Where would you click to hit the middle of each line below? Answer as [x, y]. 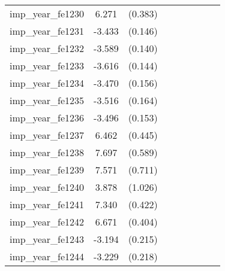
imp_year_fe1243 [47, 239]
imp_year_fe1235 [47, 100]
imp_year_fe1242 [47, 222]
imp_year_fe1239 [47, 170]
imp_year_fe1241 [47, 204]
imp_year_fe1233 [47, 66]
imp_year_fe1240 [47, 187]
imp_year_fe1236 [47, 118]
